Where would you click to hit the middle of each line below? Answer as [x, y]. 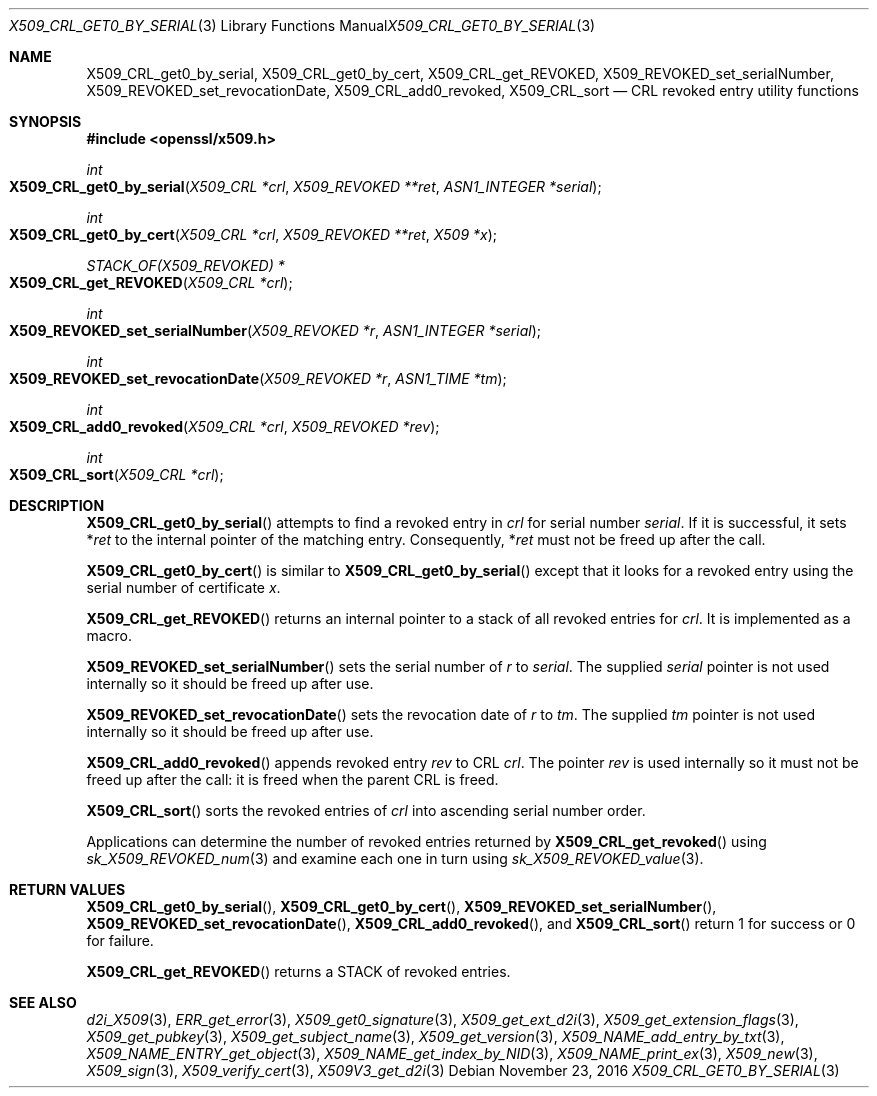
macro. [109, 635]
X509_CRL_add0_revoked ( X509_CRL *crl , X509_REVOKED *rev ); [224, 426]
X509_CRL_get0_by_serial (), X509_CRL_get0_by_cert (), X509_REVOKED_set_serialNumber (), [401, 906]
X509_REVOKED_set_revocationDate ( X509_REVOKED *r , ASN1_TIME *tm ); [258, 378]
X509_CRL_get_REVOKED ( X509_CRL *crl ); [151, 282]
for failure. [120, 940]
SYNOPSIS [45, 121]
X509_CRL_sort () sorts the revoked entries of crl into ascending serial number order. [366, 810]
